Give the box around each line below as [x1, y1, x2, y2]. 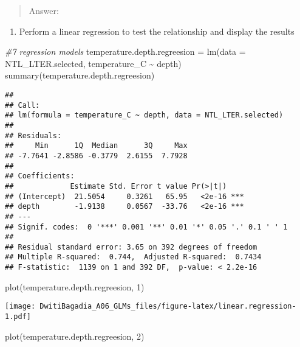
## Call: [5, 100, 40, 110]
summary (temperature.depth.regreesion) [5, 69, 155, 82]
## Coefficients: [5, 172, 75, 181]
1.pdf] [5, 312, 31, 321]
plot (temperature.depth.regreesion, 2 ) [5, 329, 145, 342]
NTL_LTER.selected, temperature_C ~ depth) [5, 57, 182, 69]
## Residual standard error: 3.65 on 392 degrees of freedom [5, 242, 257, 251]
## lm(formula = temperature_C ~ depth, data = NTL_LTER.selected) [5, 111, 284, 120]
